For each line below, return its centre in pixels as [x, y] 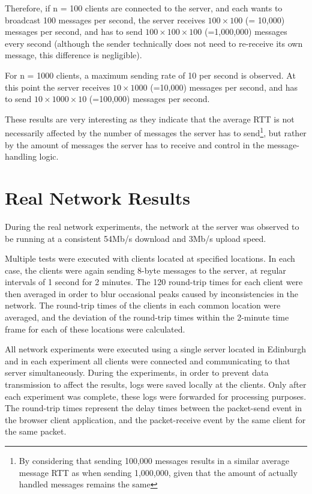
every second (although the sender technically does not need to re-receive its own [154, 43]
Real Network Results [97, 197]
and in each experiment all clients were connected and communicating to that [148, 360]
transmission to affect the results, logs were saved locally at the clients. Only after [156, 384]
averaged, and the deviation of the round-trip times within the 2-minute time [147, 317]
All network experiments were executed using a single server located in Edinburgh [155, 349]
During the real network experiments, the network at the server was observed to [152, 226]
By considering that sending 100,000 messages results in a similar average [154, 460]
